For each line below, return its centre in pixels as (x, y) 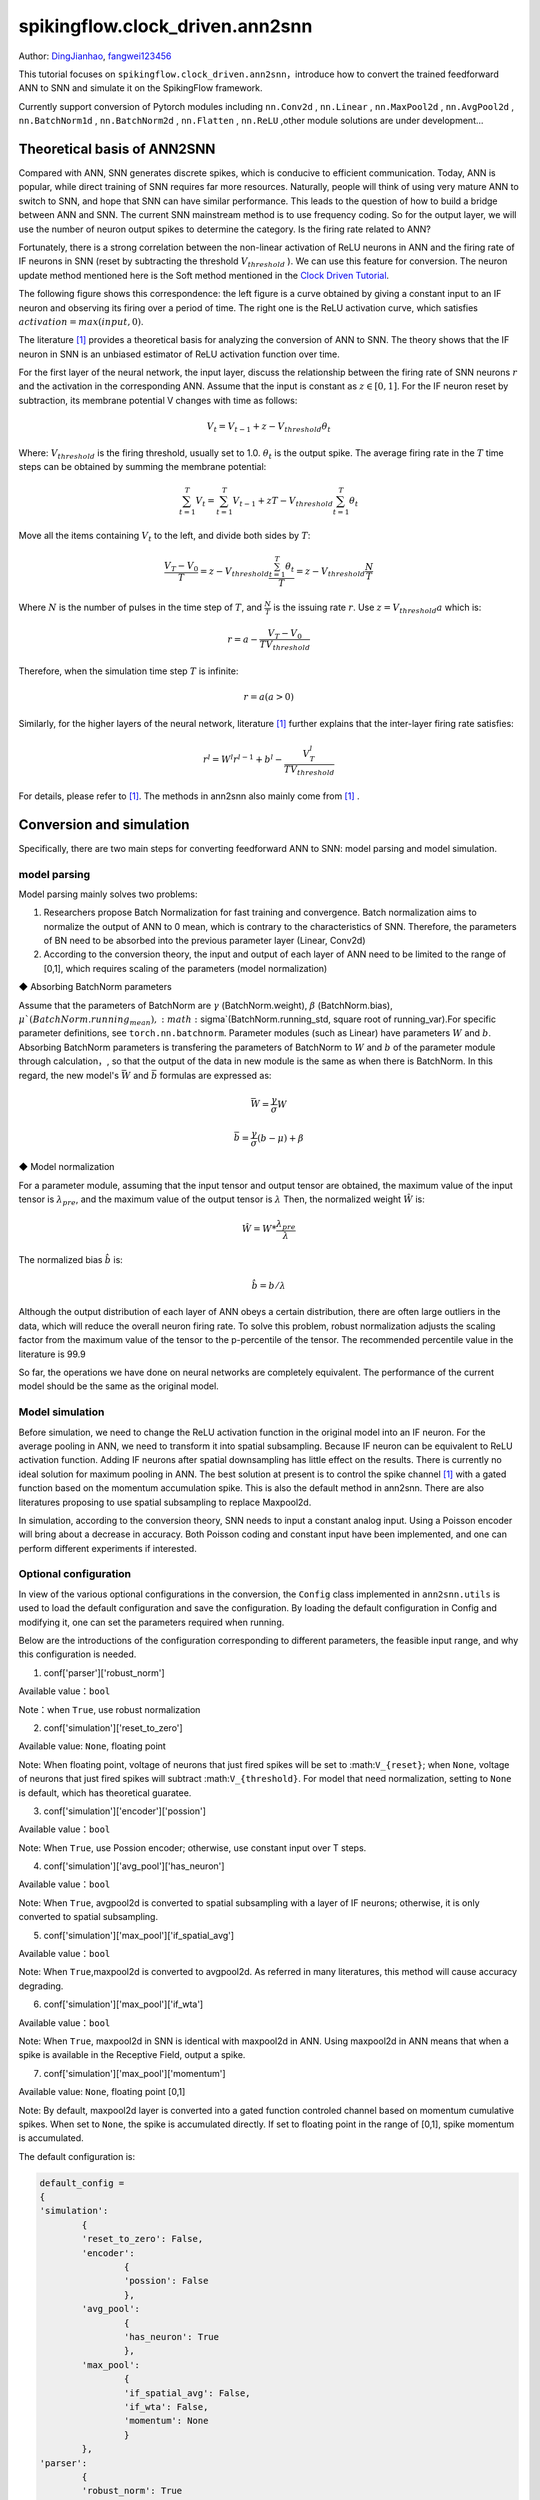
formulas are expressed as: (215, 1075)
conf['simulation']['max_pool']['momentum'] (134, 2073)
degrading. (41, 1986)
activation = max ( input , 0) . (81, 321)
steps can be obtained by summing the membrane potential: (142, 466)
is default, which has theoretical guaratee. (105, 1792)
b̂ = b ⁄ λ (269, 1286)
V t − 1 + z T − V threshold (283, 502)
